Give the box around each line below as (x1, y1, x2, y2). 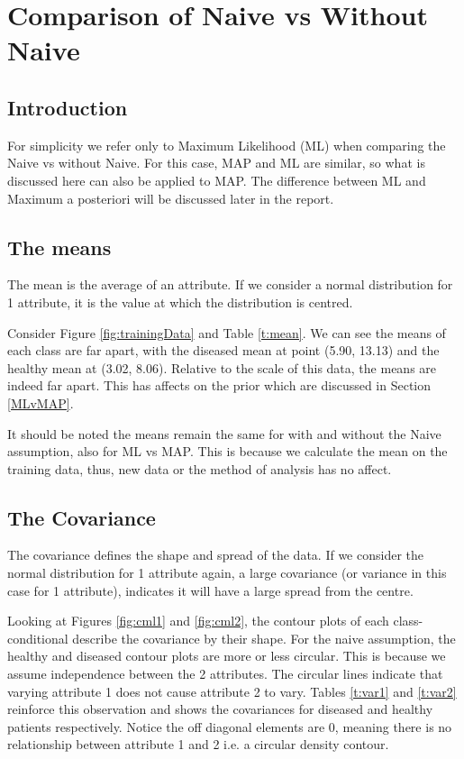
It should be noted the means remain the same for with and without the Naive (7, 424, 441, 443)
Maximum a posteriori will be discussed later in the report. (7, 188, 334, 207)
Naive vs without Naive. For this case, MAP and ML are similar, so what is (7, 153, 425, 172)
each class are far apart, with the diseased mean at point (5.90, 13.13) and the (7, 341, 440, 360)
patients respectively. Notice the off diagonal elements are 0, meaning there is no (7, 717, 452, 736)
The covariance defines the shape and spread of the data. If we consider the (7, 545, 423, 564)
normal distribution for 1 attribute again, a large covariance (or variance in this (7, 563, 447, 582)
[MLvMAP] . (7, 393, 74, 412)
